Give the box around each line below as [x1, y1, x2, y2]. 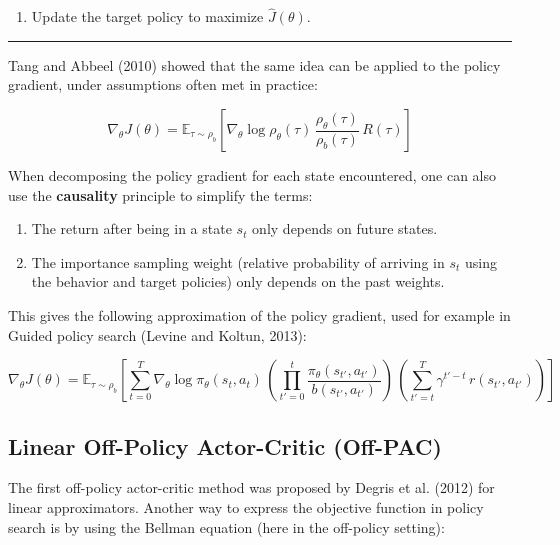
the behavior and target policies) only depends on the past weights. [31, 271, 445, 292]
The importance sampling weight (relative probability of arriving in [31, 251, 445, 272]
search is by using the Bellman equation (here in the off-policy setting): [8, 516, 445, 537]
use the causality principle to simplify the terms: [8, 184, 313, 205]
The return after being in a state [31, 218, 232, 239]
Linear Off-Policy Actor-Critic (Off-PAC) [8, 430, 442, 461]
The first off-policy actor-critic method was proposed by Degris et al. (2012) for [8, 477, 495, 498]
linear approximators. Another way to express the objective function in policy [8, 496, 484, 517]
